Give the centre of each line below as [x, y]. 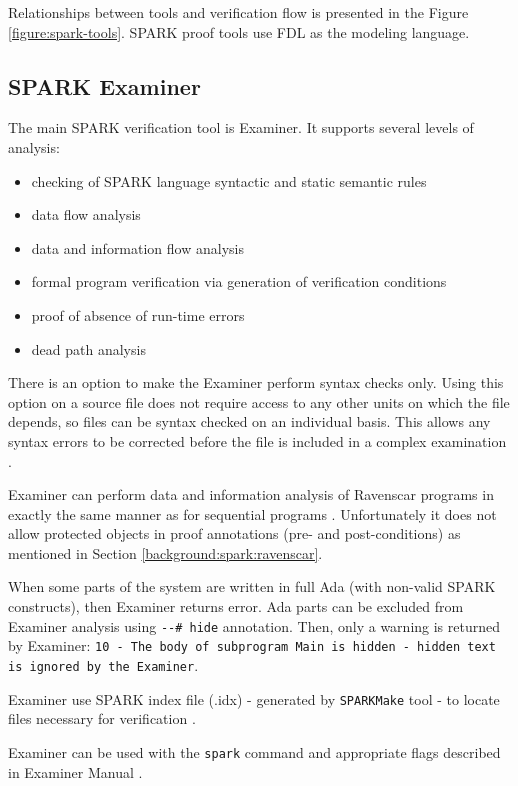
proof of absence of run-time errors [138, 314]
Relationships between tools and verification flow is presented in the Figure [238, 12]
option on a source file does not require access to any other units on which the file [259, 401]
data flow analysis [86, 214]
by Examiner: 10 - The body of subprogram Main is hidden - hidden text [252, 645]
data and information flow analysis [137, 247]
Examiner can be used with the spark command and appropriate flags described [254, 751]
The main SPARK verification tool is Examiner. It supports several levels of [241, 127]
